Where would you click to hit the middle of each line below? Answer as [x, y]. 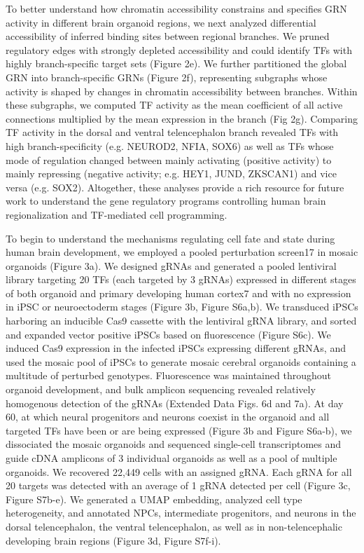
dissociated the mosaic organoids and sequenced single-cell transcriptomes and [174, 444]
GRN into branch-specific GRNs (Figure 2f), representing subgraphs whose [167, 77]
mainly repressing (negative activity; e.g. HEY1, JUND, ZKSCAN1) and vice [171, 173]
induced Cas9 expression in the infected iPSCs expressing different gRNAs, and [176, 348]
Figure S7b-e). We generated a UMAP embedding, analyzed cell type [154, 499]
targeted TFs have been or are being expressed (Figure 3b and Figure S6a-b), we [179, 430]
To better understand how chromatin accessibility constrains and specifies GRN [176, 8]
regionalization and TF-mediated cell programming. [117, 214]
